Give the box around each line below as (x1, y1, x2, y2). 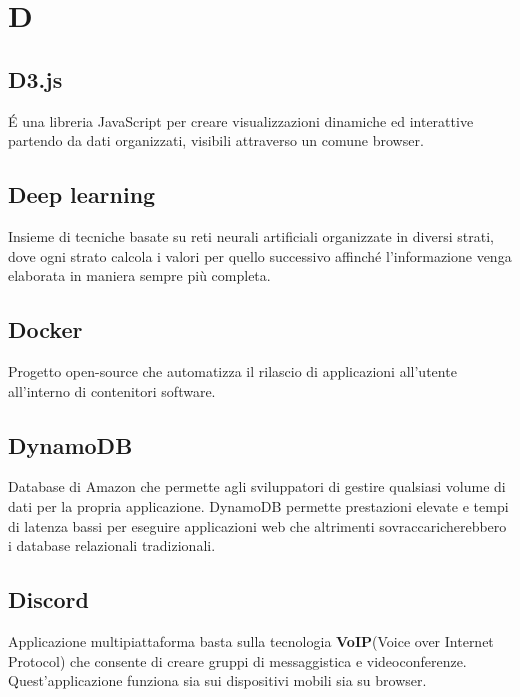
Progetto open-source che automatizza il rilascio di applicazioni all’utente (8, 360, 457, 381)
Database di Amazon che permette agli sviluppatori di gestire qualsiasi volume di (8, 476, 506, 497)
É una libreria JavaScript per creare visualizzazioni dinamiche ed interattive (8, 110, 474, 131)
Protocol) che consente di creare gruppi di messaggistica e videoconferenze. (8, 650, 467, 671)
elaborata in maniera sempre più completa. (8, 265, 271, 286)
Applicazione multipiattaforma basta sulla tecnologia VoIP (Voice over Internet (8, 630, 494, 651)
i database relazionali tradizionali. (8, 535, 216, 556)
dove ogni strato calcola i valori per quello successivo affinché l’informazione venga (8, 245, 512, 266)
